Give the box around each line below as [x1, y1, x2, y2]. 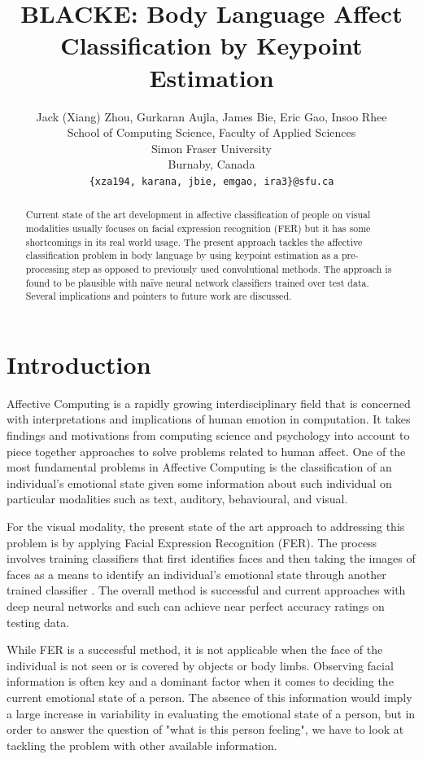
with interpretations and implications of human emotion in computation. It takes [7, 410, 411, 428]
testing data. [7, 613, 70, 630]
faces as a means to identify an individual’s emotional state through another [7, 565, 386, 582]
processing [25, 261, 70, 275]
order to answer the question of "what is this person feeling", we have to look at [7, 721, 404, 738]
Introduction [7, 347, 151, 380]
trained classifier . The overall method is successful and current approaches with [7, 581, 406, 599]
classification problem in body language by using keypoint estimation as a [25, 248, 338, 262]
